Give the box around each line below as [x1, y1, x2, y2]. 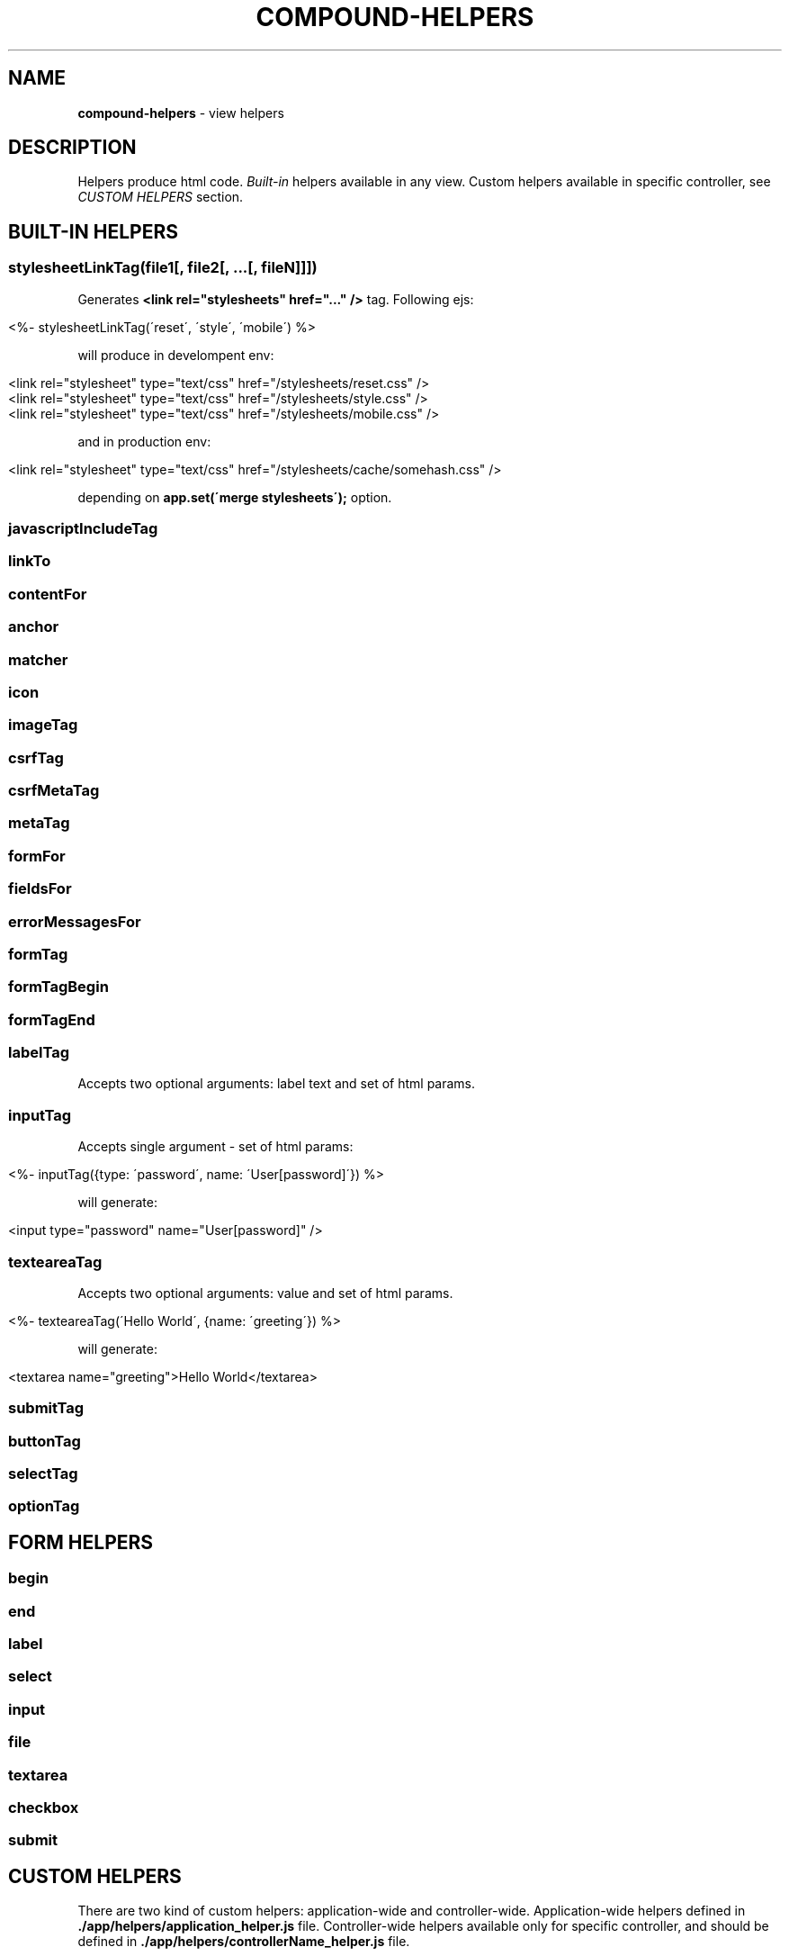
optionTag [8, 1497, 80, 1516]
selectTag [8, 1465, 78, 1483]
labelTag [8, 1043, 69, 1062]
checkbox [8, 1798, 79, 1816]
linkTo [8, 552, 51, 571]
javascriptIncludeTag [8, 519, 158, 538]
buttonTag [8, 1431, 81, 1450]
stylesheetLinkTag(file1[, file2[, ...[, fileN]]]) [8, 258, 318, 277]
